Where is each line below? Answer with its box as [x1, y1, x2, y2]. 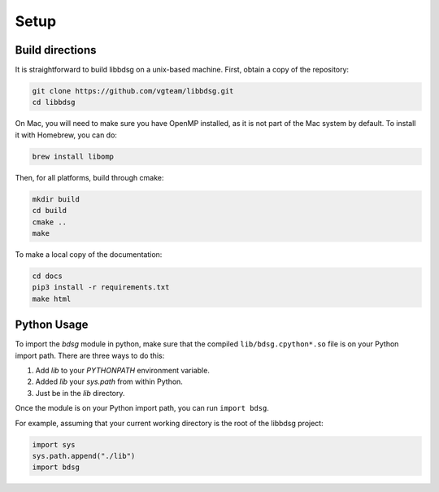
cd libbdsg [32, 98, 76, 107]
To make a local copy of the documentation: [15, 249, 163, 259]
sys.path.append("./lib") [32, 451, 136, 460]
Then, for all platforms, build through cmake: [15, 172, 164, 182]
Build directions [15, 43, 97, 57]
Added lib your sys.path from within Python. [35, 377, 183, 386]
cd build [32, 206, 67, 216]
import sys [32, 440, 76, 449]
